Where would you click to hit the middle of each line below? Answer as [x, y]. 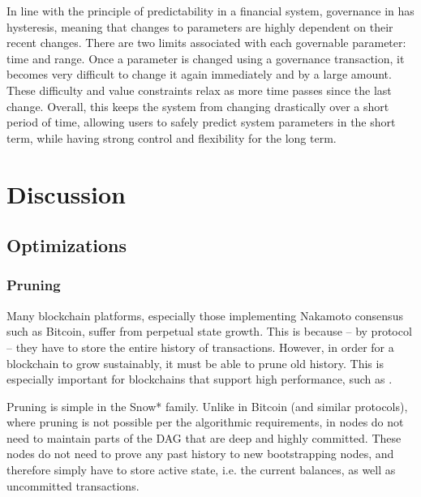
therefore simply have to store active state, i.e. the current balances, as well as [201, 470]
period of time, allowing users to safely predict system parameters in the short [201, 122]
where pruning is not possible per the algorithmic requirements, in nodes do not [205, 422]
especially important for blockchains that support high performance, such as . [200, 379]
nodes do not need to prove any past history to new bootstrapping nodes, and [200, 454]
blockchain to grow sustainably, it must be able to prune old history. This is [195, 363]
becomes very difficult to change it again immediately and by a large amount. [199, 74]
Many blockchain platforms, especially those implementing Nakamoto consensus [205, 315]
